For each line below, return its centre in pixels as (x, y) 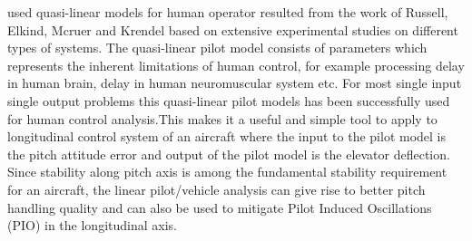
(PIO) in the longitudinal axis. (92, 225)
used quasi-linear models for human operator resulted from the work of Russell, (228, 12)
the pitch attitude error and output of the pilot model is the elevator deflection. (229, 154)
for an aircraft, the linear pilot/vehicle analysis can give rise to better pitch (216, 189)
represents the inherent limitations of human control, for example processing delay (236, 65)
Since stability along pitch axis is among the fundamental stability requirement (227, 172)
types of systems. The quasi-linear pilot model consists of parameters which (217, 48)
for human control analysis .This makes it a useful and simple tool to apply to (222, 118)
